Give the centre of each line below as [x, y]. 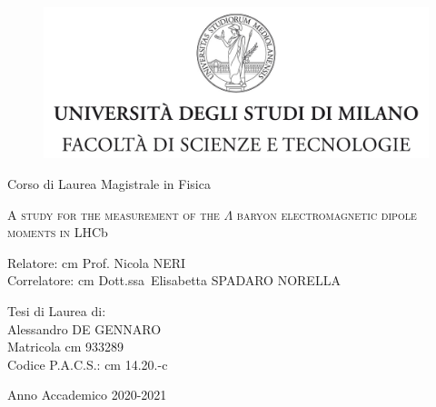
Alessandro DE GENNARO [84, 328]
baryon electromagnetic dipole [327, 214]
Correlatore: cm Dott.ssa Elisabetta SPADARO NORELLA [174, 280]
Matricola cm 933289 [65, 347]
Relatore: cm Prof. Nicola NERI [97, 262]
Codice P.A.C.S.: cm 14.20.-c [88, 364]
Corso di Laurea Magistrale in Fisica [109, 184]
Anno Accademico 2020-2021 [87, 395]
